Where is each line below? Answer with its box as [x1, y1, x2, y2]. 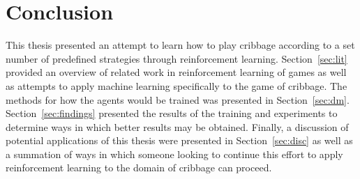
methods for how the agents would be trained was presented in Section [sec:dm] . [6, 92, 350, 107]
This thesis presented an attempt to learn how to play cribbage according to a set [6, 38, 355, 52]
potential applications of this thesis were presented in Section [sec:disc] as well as [6, 133, 353, 148]
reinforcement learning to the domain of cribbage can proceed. [6, 160, 272, 175]
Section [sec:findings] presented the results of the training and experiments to [6, 106, 338, 120]
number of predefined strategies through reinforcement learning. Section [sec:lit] [6, 51, 347, 65]
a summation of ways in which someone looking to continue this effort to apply [6, 146, 343, 161]
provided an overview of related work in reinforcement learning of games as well [6, 65, 347, 79]
